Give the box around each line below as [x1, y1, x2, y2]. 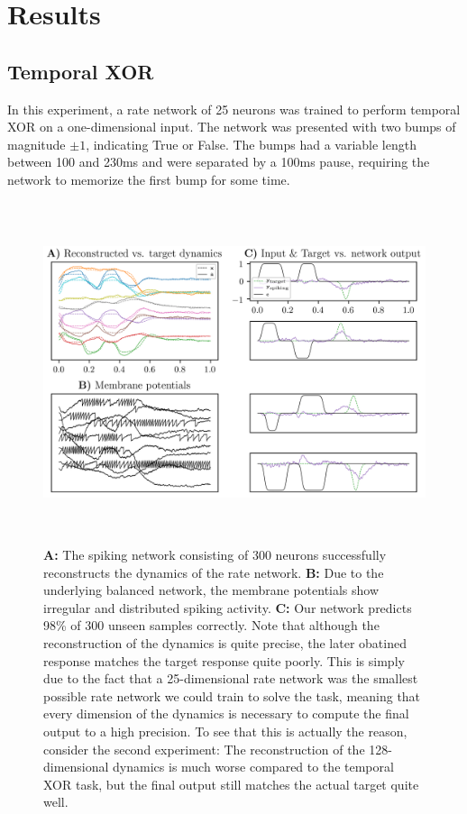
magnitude [7, 134, 66, 153]
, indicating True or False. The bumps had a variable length [86, 134, 417, 153]
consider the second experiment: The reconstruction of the [43, 739, 365, 758]
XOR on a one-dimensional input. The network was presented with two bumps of [7, 117, 456, 136]
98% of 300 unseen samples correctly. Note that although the [43, 616, 380, 635]
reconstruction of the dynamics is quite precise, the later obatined [43, 634, 407, 653]
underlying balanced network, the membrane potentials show [43, 581, 380, 599]
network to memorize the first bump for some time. [7, 169, 290, 188]
